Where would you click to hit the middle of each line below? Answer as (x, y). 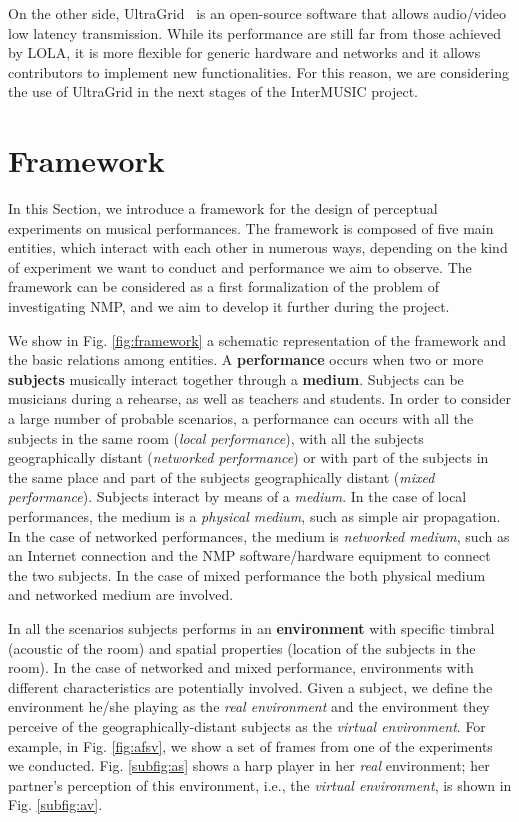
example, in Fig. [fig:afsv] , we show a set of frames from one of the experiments (250, 745)
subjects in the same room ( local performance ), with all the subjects (216, 437)
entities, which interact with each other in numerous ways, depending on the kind (258, 247)
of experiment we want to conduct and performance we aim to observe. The (240, 266)
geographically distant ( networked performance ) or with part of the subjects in (248, 457)
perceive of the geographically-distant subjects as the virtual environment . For (247, 725)
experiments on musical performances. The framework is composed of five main (251, 227)
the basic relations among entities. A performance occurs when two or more (246, 359)
